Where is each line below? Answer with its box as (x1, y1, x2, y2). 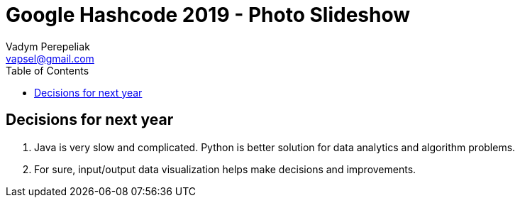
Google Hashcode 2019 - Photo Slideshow (6, 3, 411, 27)
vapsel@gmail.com (6, 52, 94, 65)
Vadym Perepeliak (6, 40, 90, 53)
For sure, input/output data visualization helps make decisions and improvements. (34, 163, 416, 175)
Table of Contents (6, 64, 89, 77)
